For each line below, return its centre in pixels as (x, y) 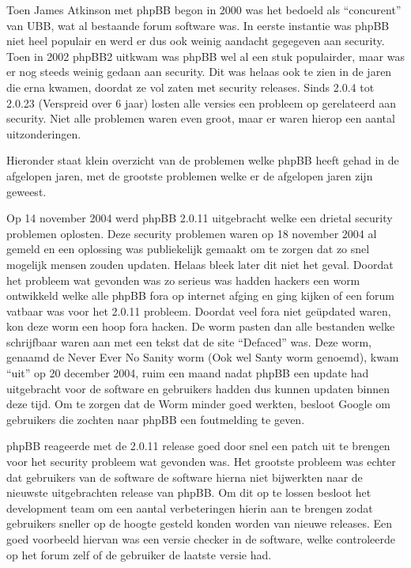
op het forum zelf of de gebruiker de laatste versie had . (139, 554)
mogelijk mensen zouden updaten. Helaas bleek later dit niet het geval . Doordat (200, 264)
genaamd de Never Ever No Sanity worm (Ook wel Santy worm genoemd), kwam (203, 357)
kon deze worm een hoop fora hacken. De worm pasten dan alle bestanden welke (201, 326)
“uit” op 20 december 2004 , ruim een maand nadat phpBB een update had (188, 373)
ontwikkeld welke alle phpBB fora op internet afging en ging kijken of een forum (200, 295)
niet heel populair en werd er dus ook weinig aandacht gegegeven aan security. (196, 41)
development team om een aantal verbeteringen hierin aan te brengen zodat (190, 507)
